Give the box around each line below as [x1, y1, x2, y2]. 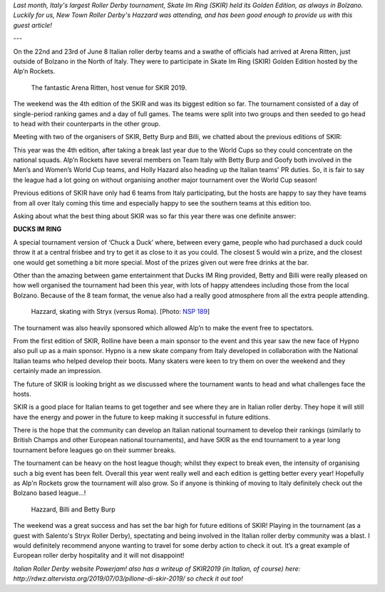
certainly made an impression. [13, 367, 103, 375]
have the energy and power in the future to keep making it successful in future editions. [13, 412, 271, 421]
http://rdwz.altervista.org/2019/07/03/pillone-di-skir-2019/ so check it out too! [13, 574, 244, 583]
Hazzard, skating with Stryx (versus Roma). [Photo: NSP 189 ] [31, 307, 210, 316]
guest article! [13, 21, 53, 29]
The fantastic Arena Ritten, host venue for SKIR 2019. [31, 83, 187, 92]
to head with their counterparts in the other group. [13, 119, 160, 128]
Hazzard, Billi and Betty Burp [31, 505, 115, 514]
